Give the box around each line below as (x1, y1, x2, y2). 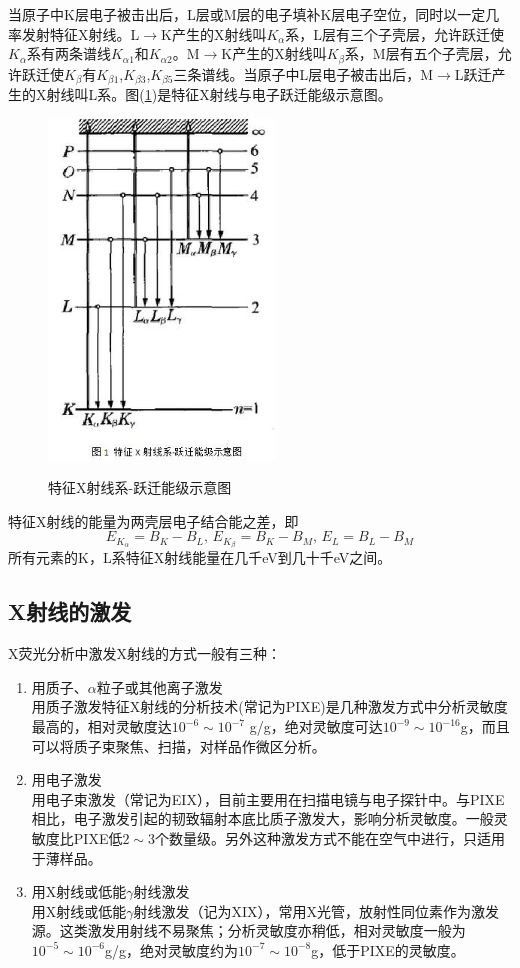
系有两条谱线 (26, 43, 111, 64)
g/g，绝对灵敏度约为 (105, 939, 238, 960)
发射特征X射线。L (21, 23, 140, 44)
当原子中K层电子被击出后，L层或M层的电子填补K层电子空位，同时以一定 (8, 4, 486, 24)
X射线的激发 (8, 596, 132, 627)
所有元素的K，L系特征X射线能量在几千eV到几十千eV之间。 (8, 547, 392, 568)
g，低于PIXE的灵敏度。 (311, 939, 465, 960)
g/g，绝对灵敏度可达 (249, 716, 383, 737)
